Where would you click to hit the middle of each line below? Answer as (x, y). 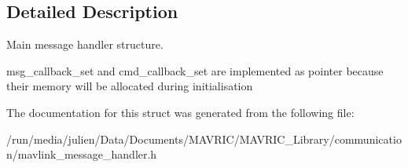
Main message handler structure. (85, 44)
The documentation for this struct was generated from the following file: (180, 112)
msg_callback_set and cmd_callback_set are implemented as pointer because (195, 70)
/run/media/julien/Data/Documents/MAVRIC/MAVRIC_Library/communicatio (204, 139)
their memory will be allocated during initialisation (130, 86)
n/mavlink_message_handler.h (82, 154)
